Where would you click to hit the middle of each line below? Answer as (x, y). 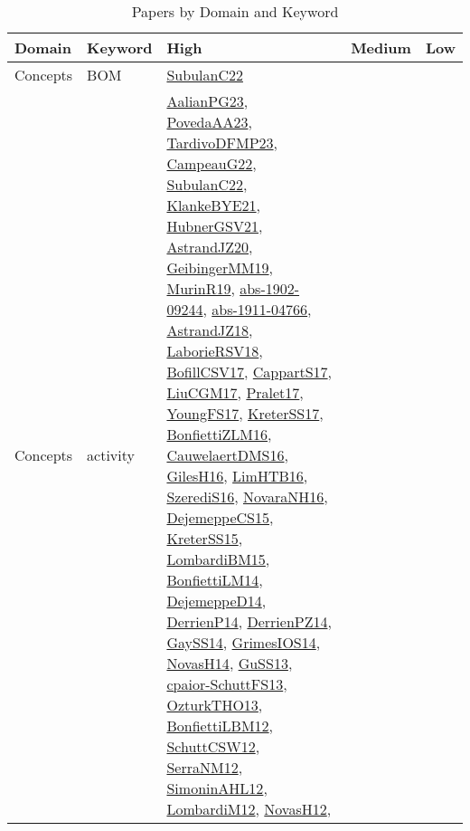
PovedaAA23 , (209, 122)
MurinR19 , (201, 288)
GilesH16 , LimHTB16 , (237, 476)
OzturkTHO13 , (215, 705)
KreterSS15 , (205, 538)
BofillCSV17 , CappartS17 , (249, 372)
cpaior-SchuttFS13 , (227, 684)
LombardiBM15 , (218, 559)
